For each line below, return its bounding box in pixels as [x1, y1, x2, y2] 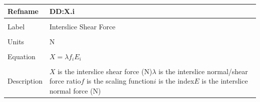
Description [7, 76, 42, 86]
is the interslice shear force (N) [57, 66, 152, 76]
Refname [7, 5, 38, 16]
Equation [7, 51, 35, 61]
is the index [158, 76, 194, 86]
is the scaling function [86, 76, 154, 86]
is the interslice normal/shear [158, 66, 248, 76]
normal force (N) [49, 86, 101, 96]
